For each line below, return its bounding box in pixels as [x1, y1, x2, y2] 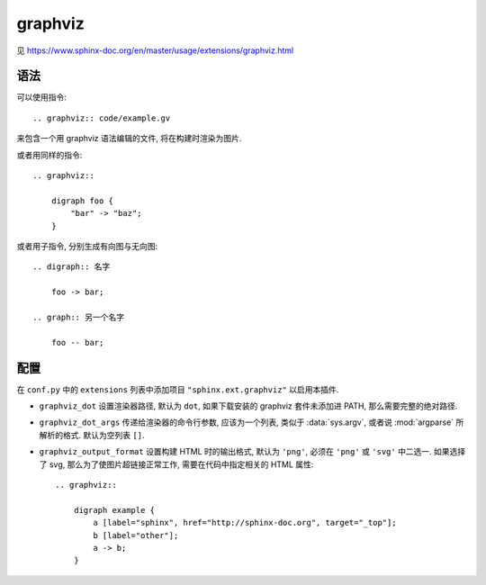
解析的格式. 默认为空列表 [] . [39, 429, 145, 440]
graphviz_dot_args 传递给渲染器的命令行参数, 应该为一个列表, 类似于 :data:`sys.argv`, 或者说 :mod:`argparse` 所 [39, 417, 464, 427]
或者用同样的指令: [16, 149, 83, 160]
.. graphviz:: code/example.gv [32, 112, 171, 123]
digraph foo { [50, 195, 114, 206]
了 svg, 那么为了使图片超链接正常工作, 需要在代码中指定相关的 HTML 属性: [39, 459, 314, 470]
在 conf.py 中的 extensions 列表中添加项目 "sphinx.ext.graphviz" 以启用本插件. [16, 383, 339, 395]
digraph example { [73, 505, 156, 515]
